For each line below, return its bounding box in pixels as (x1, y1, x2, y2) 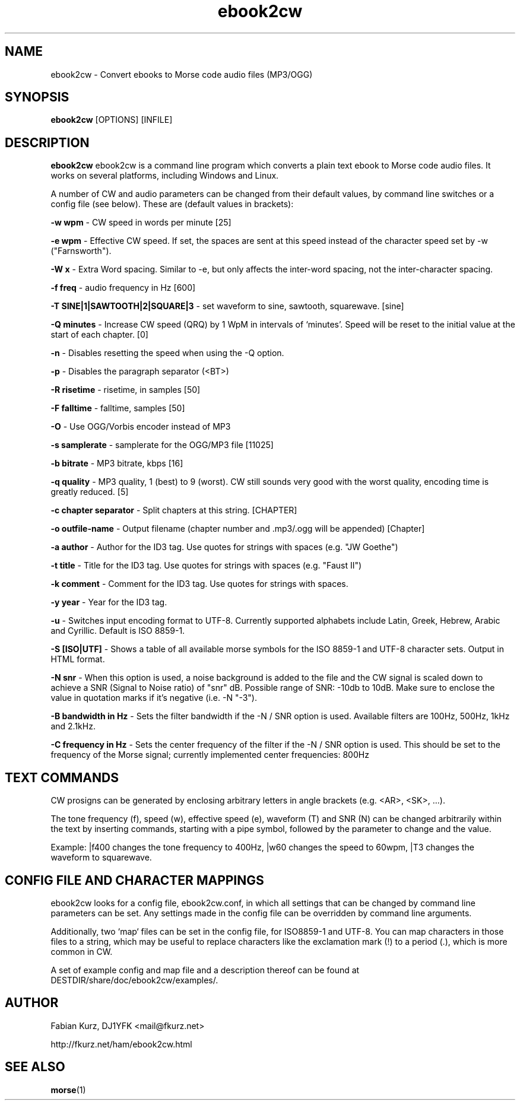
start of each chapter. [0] (50, 329, 148, 340)
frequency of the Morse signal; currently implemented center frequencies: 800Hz (50, 750, 369, 760)
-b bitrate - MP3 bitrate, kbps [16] (50, 458, 183, 469)
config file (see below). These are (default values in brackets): (50, 199, 294, 209)
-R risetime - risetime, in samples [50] (50, 385, 201, 395)
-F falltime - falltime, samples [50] (50, 403, 185, 414)
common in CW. (50, 946, 113, 957)
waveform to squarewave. (50, 852, 152, 863)
